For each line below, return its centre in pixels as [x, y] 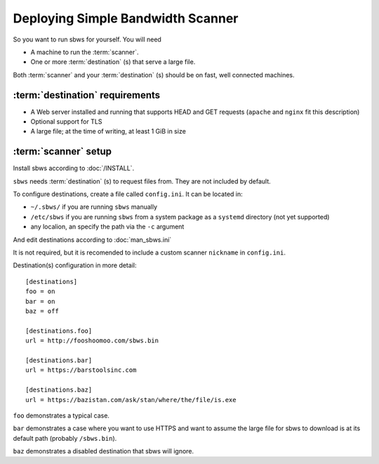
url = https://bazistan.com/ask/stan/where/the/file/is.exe [131, 400]
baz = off [42, 311]
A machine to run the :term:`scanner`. [85, 52]
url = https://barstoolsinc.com [81, 370]
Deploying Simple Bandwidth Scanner [126, 18]
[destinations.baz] [59, 390]
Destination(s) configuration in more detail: [75, 265]
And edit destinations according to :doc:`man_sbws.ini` [92, 240]
